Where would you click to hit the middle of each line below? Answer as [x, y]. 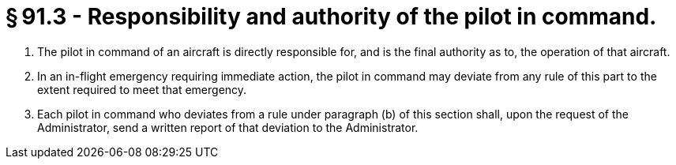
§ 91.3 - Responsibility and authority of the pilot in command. [331, 17]
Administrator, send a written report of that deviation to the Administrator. [228, 127]
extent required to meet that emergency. [142, 89]
